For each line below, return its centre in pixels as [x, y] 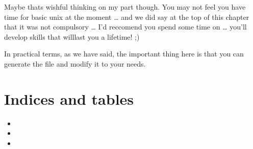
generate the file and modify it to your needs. [75, 63]
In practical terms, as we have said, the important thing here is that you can [124, 54]
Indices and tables [69, 98]
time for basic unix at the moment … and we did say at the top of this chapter [127, 17]
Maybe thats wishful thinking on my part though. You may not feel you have [125, 7]
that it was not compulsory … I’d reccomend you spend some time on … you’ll [125, 27]
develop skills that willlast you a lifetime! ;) [72, 36]
